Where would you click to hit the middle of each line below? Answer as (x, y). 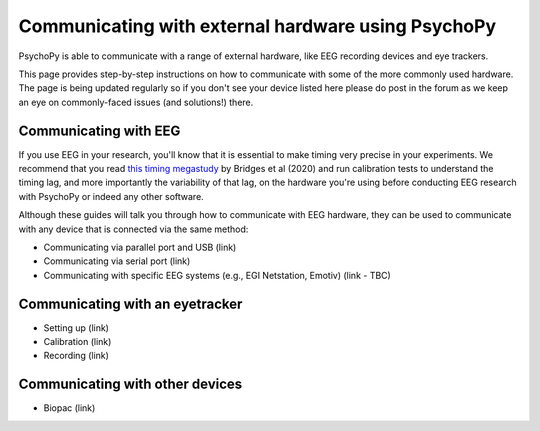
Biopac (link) (69, 408)
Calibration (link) (77, 342)
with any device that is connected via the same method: (133, 229)
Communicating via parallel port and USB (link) (140, 247)
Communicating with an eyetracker (130, 303)
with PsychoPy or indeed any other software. (111, 196)
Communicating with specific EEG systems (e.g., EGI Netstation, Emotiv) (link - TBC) (217, 275)
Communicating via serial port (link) (117, 261)
